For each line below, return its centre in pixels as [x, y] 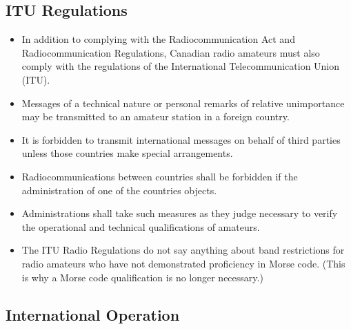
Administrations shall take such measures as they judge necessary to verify [180, 213]
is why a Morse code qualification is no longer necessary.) [142, 277]
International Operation [93, 314]
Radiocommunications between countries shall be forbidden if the [160, 176]
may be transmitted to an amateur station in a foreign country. [156, 116]
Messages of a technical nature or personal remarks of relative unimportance [183, 103]
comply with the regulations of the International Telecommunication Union [181, 66]
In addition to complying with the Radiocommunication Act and [158, 39]
